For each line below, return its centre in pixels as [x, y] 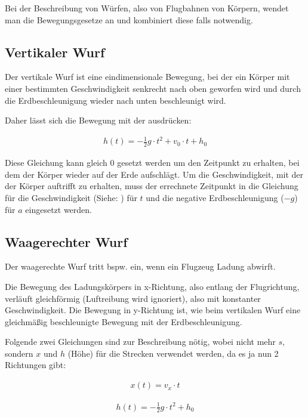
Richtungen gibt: [36, 365]
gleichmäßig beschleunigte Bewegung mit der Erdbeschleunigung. [124, 321]
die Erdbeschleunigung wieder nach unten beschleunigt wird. [115, 100]
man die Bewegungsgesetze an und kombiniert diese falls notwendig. [129, 19]
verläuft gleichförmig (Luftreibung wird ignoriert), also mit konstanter [133, 298]
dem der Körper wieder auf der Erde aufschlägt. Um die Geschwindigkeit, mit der [154, 174]
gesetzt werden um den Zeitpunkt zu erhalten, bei [208, 163]
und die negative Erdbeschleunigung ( [215, 197]
